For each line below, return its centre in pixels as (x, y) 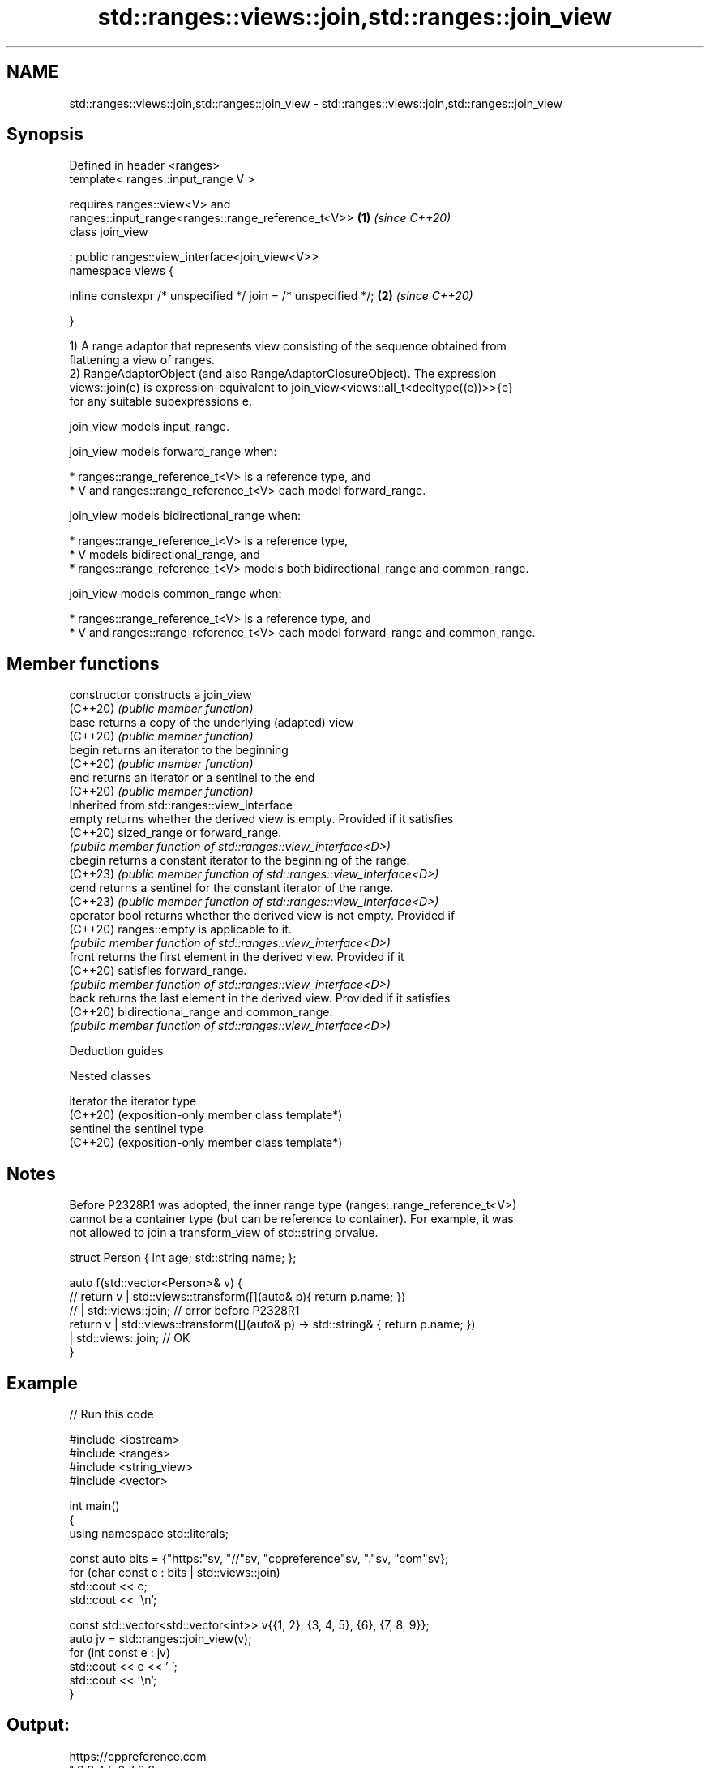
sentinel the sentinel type (136, 1129)
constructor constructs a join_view (160, 695)
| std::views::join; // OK (130, 1338)
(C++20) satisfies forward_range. (158, 971)
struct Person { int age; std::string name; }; (183, 1258)
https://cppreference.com (138, 1756)
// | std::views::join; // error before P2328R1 (184, 1311)
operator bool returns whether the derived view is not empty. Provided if (262, 916)
